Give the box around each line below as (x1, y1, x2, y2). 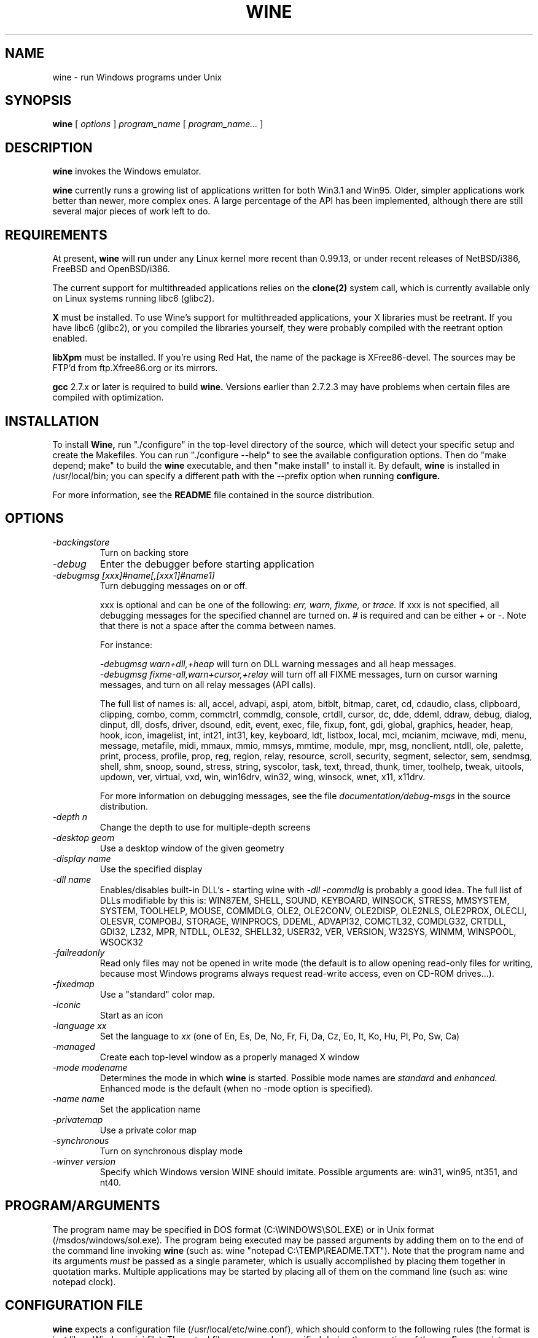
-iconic (52, 999, 81, 1010)
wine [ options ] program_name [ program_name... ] (52, 119, 263, 130)
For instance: (99, 639, 153, 650)
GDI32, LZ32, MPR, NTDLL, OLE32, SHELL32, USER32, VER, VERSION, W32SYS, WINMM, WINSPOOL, (99, 926, 517, 937)
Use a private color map (99, 1124, 197, 1135)
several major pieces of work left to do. (52, 206, 211, 217)
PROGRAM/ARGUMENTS (5, 1198, 160, 1214)
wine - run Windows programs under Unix (52, 71, 222, 82)
